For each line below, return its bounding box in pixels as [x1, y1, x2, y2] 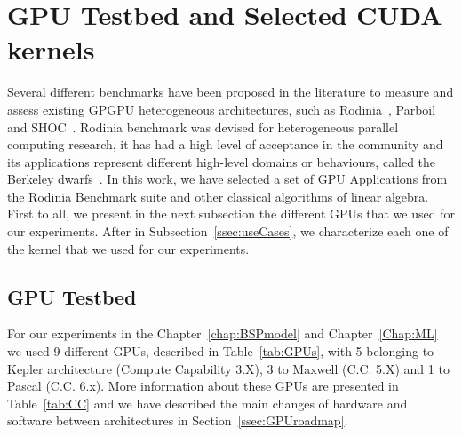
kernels [7, 31, 95, 67]
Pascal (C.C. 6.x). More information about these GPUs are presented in [7, 377, 399, 395]
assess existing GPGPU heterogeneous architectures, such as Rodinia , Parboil [7, 99, 436, 118]
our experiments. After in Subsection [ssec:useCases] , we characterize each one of [7, 222, 449, 241]
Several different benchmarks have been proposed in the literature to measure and [7, 83, 454, 101]
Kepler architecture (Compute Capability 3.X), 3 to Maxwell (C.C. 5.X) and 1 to [7, 359, 450, 377]
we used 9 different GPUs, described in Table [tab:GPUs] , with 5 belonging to [7, 342, 434, 361]
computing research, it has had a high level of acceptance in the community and [7, 135, 443, 154]
